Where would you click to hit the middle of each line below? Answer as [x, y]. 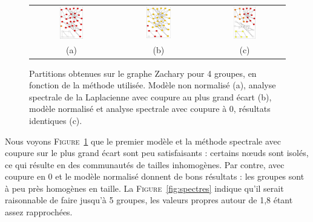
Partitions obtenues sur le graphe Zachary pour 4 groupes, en [143, 73]
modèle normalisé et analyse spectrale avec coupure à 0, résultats [150, 109]
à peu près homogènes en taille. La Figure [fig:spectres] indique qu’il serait [144, 188]
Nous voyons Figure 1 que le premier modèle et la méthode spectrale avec [143, 141]
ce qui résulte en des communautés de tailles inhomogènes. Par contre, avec [145, 164]
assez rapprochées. [39, 212]
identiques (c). [56, 120]
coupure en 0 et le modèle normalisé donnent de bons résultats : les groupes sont [155, 176]
